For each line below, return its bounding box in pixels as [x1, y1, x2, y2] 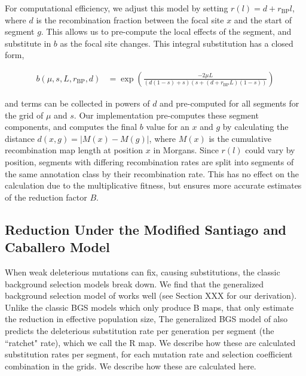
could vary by [245, 144, 295, 156]
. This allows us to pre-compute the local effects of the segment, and [41, 25, 292, 38]
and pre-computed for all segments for [160, 97, 299, 109]
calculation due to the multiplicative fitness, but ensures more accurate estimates [5, 179, 302, 192]
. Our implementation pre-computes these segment [74, 108, 259, 121]
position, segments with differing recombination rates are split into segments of [5, 155, 294, 168]
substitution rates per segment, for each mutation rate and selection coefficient [5, 348, 293, 360]
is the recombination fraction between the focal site [36, 13, 224, 26]
